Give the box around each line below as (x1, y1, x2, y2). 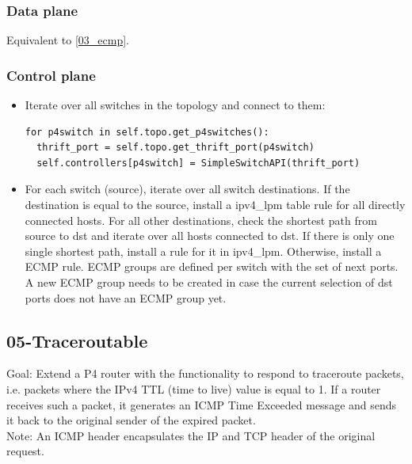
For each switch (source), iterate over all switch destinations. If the (25, 181, 350, 197)
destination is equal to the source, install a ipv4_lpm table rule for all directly (25, 196, 406, 212)
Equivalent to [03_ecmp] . (6, 32, 130, 48)
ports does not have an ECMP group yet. (25, 289, 227, 306)
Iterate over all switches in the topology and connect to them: (25, 97, 326, 113)
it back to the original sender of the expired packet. (6, 412, 256, 428)
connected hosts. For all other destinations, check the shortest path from (25, 211, 377, 228)
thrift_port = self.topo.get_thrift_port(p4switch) (36, 142, 315, 154)
